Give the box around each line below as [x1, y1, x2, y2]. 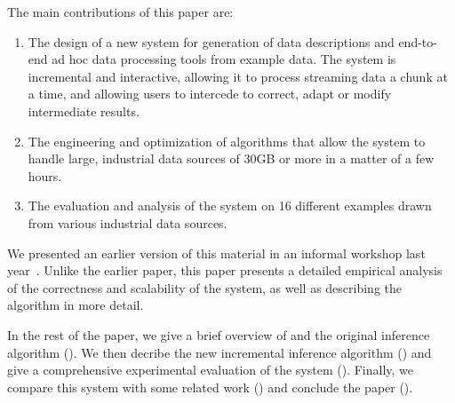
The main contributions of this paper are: [7, 3, 234, 20]
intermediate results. [28, 101, 140, 120]
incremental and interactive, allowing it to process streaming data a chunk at [28, 67, 448, 85]
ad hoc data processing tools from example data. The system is [52, 50, 396, 68]
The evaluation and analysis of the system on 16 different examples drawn [28, 196, 432, 215]
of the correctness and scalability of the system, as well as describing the [7, 278, 403, 296]
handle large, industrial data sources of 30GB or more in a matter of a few [28, 149, 435, 168]
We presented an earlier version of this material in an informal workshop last [7, 243, 426, 262]
